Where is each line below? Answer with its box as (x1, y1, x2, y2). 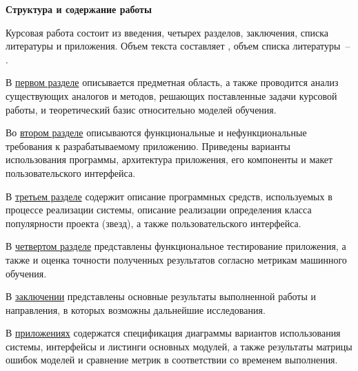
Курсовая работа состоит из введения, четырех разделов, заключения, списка (6, 25, 329, 39)
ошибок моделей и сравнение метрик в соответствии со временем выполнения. (6, 352, 338, 367)
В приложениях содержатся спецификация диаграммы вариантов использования (6, 326, 341, 340)
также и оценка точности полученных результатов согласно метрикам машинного (6, 252, 347, 266)
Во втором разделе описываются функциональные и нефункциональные (6, 125, 307, 140)
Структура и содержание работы (6, 2, 152, 16)
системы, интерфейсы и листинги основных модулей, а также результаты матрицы (6, 339, 352, 353)
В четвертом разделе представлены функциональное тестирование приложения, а (6, 239, 346, 253)
